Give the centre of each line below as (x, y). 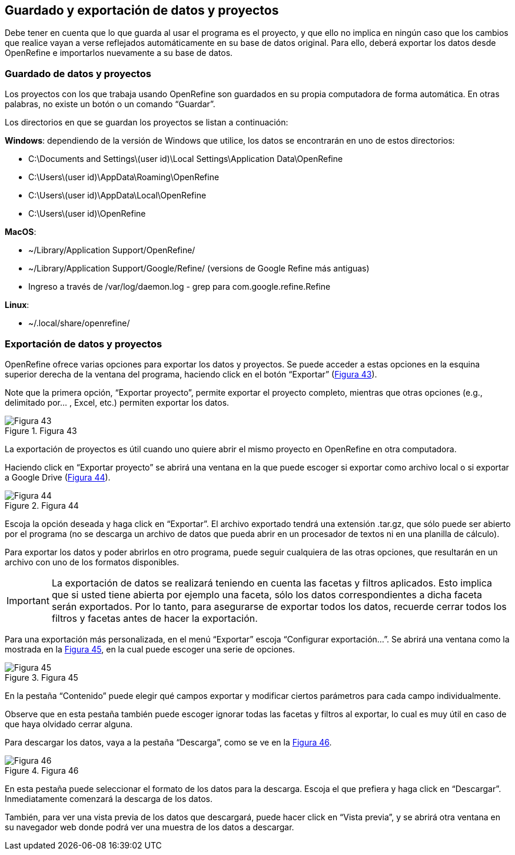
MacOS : (21, 232)
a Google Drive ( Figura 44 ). (58, 477)
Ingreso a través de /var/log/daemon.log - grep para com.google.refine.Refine (180, 287)
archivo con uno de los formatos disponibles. (92, 562)
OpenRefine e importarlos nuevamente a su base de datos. (119, 53)
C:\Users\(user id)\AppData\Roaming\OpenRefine (124, 177)
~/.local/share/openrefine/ (79, 323)
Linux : (17, 305)
